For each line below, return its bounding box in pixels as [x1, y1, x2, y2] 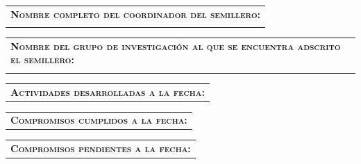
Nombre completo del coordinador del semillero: [10, 6, 261, 21]
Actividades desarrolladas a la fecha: [10, 84, 205, 99]
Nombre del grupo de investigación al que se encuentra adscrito [10, 38, 341, 53]
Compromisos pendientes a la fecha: [10, 141, 191, 156]
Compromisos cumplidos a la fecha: [10, 113, 187, 127]
